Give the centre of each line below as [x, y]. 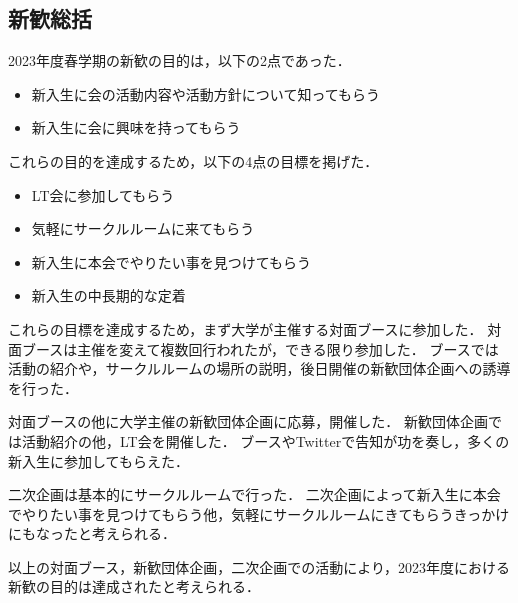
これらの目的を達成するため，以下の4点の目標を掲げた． [193, 160]
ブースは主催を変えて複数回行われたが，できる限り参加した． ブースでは [260, 348]
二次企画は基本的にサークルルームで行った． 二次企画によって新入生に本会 [254, 494]
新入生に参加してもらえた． [98, 460]
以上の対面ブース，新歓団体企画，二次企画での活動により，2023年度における [259, 566]
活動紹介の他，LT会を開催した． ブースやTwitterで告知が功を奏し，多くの [265, 440]
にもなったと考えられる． [92, 533]
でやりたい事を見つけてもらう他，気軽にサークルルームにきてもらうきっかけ [259, 513]
